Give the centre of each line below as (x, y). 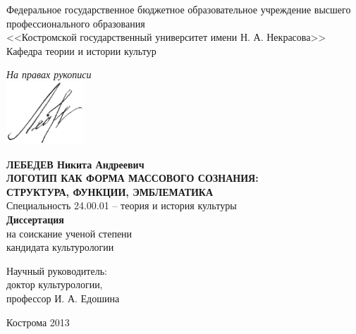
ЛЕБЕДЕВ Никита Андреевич (75, 164)
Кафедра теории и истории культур (81, 50)
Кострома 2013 (38, 322)
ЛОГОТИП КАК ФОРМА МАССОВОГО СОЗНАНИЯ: (133, 178)
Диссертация (35, 219)
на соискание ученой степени (69, 233)
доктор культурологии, (55, 284)
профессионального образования (76, 23)
